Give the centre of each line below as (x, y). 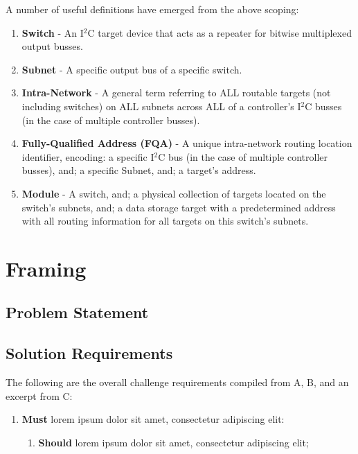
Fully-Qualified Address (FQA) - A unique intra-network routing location (187, 143)
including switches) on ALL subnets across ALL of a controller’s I (161, 106)
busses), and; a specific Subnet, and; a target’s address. (139, 170)
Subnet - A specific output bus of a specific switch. (132, 69)
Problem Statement (77, 312)
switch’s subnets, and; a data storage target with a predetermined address (179, 207)
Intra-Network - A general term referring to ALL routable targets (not (176, 93)
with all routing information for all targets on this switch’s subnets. (165, 221)
